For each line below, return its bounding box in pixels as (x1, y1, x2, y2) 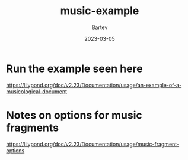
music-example (60, 4, 139, 18)
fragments (6, 121, 59, 134)
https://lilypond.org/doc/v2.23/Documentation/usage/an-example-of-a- (6, 81, 182, 89)
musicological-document (6, 87, 67, 95)
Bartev (91, 24, 108, 31)
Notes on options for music (6, 108, 142, 122)
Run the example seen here (6, 62, 144, 75)
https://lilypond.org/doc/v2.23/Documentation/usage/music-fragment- (6, 141, 180, 148)
